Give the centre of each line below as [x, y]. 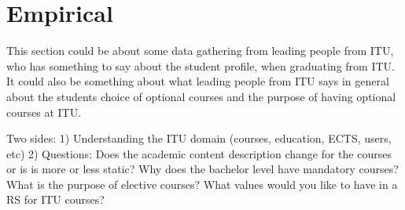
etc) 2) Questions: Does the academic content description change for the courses [199, 153]
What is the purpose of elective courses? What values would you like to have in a [202, 184]
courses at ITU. [44, 112]
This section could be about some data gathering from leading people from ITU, [200, 51]
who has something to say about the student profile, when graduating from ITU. [201, 65]
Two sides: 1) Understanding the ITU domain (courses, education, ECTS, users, [199, 138]
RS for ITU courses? [55, 199]
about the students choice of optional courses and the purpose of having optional [201, 96]
